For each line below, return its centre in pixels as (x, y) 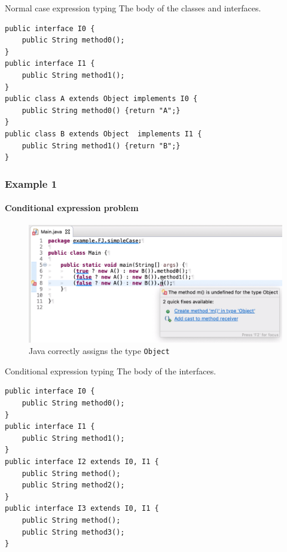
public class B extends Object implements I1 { (103, 134)
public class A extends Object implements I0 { (101, 99)
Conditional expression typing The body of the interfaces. (111, 370)
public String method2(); (73, 485)
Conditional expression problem (72, 208)
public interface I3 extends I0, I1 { (82, 509)
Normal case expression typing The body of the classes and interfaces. (133, 8)
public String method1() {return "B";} (101, 146)
